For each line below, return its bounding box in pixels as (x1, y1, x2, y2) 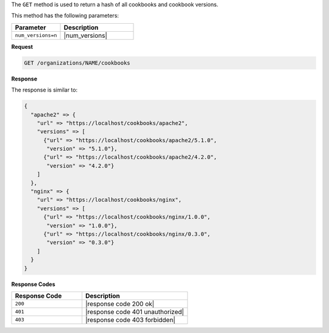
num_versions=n (15, 32, 57, 39)
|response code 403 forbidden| (85, 315, 176, 324)
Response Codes (11, 281, 55, 288)
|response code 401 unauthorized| (85, 307, 184, 316)
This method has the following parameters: (11, 12, 119, 20)
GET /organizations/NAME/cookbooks (24, 59, 130, 66)
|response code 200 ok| (85, 299, 155, 308)
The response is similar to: (11, 86, 78, 94)
